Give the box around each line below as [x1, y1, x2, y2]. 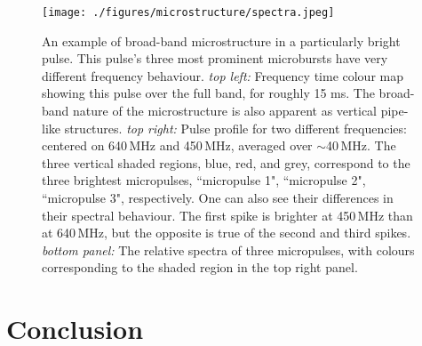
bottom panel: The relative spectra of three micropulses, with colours [42, 240, 415, 259]
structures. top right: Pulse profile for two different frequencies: [64, 118, 407, 137]
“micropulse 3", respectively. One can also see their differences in [42, 189, 394, 206]
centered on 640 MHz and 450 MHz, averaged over [42, 136, 313, 155]
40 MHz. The [326, 136, 396, 155]
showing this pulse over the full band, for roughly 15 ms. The [42, 84, 375, 102]
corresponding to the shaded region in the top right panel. [42, 258, 358, 277]
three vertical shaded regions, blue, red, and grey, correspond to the [42, 153, 410, 172]
